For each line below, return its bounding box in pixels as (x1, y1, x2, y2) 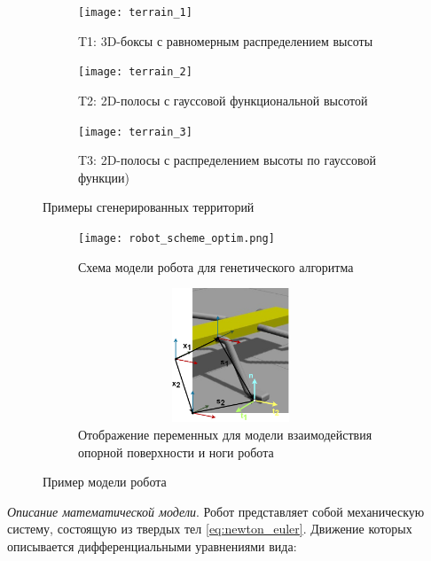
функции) (78, 168, 129, 186)
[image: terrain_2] (78, 66, 192, 79)
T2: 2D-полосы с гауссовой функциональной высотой (78, 90, 368, 109)
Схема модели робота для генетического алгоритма (78, 257, 354, 276)
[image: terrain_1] (78, 6, 192, 19)
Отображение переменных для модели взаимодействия (78, 425, 372, 443)
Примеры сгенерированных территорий (43, 198, 255, 216)
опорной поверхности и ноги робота (78, 442, 274, 461)
